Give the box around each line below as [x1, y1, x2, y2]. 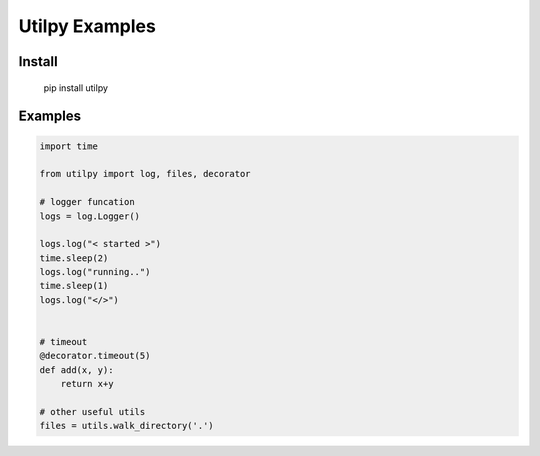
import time [39, 140, 99, 152]
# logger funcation [39, 196, 135, 208]
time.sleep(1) [39, 280, 109, 292]
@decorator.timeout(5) [39, 350, 151, 362]
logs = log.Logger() [39, 210, 140, 222]
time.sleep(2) [39, 252, 109, 264]
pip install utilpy [43, 81, 109, 94]
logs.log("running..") [39, 266, 151, 278]
